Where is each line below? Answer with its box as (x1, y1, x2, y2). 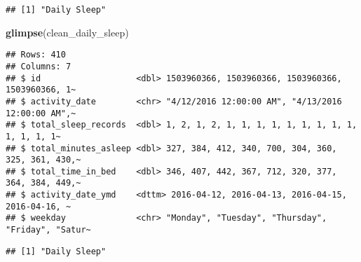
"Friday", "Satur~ (6, 225, 91, 235)
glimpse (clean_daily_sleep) (6, 25, 129, 39)
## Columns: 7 (6, 61, 71, 71)
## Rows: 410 (6, 50, 66, 60)
